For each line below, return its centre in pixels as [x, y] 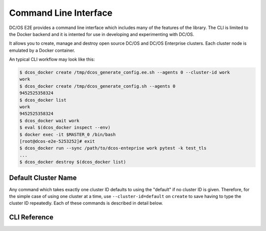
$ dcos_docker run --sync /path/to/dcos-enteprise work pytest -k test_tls [113, 148]
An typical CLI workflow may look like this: [52, 60]
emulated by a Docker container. [42, 50]
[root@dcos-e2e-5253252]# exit [57, 141]
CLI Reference [31, 217]
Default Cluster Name [43, 178]
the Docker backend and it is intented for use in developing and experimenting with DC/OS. [102, 34]
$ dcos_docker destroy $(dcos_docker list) [73, 162]
